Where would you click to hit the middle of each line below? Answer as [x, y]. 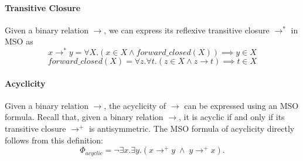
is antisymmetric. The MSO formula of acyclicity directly [192, 129]
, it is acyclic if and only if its [232, 117]
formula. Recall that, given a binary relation [84, 117]
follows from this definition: [54, 140]
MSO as [19, 41]
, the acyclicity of [135, 105]
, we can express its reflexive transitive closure [187, 30]
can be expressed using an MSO [241, 105]
